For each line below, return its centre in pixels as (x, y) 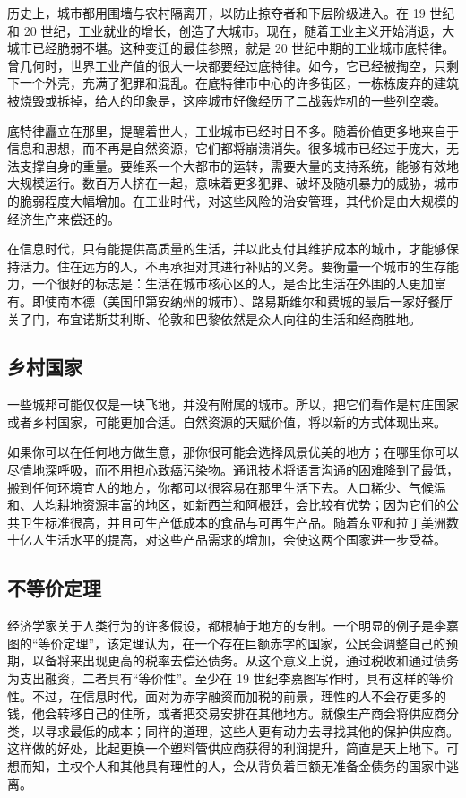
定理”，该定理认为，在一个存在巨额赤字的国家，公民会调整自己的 (255, 643)
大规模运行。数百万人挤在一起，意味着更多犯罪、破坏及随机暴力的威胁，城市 (233, 183)
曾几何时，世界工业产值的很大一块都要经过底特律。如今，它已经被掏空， (220, 65)
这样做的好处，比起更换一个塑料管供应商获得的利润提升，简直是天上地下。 (227, 748)
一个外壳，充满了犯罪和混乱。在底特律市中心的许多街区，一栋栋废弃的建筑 (239, 83)
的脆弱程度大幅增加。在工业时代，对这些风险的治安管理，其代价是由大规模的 (233, 200)
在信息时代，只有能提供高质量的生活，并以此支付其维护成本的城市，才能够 (227, 249)
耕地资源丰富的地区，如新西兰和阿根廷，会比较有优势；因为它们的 (251, 505)
